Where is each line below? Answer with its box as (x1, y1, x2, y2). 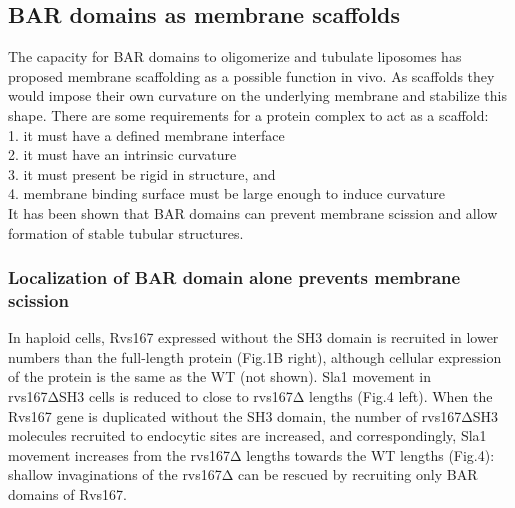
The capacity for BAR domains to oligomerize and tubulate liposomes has (8, 46, 462, 67)
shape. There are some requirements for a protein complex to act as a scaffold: (8, 104, 489, 125)
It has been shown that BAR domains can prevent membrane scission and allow (8, 202, 498, 223)
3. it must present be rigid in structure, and (8, 163, 276, 184)
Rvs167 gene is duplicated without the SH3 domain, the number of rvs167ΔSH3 (8, 405, 499, 426)
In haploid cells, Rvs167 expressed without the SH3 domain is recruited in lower (8, 327, 499, 348)
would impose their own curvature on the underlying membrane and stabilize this (8, 85, 507, 106)
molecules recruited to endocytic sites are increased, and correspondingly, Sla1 (8, 425, 487, 446)
